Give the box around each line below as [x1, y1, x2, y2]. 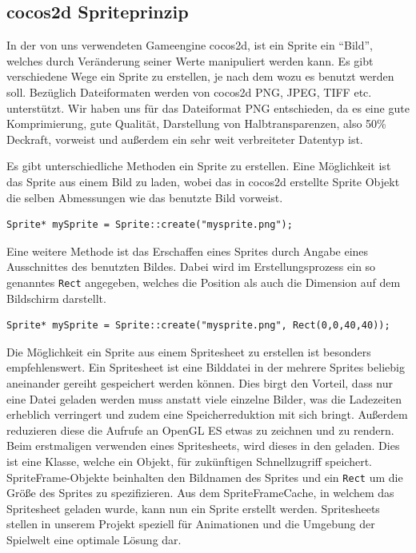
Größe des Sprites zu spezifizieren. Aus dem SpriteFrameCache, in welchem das [6, 484, 394, 501]
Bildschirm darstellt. [6, 289, 106, 306]
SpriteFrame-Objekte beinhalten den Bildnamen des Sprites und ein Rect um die [6, 468, 403, 485]
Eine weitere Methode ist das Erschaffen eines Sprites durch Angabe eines [6, 242, 369, 259]
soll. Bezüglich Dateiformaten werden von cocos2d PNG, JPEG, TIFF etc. [6, 83, 372, 100]
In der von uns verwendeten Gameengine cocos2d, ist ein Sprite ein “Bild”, [6, 37, 373, 54]
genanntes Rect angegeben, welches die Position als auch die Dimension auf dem [6, 273, 401, 290]
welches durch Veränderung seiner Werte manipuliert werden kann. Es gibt [6, 52, 374, 69]
